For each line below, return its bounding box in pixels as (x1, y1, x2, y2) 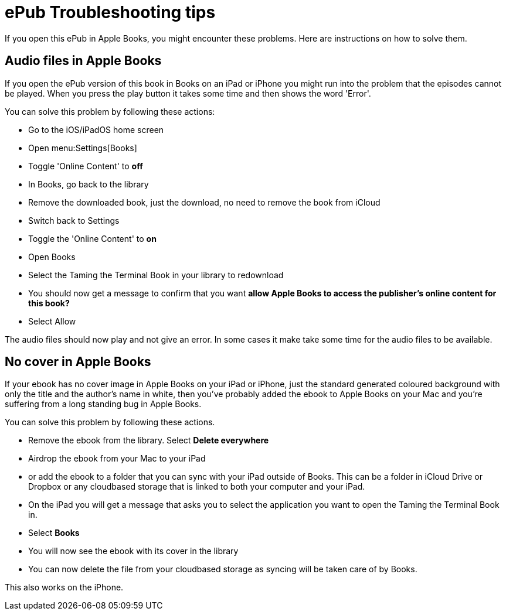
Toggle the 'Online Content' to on (28, 233, 157, 244)
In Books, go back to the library (28, 179, 149, 189)
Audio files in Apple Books (5, 53, 162, 69)
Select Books (28, 528, 80, 538)
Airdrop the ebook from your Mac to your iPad (28, 453, 206, 464)
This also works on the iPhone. (5, 582, 124, 593)
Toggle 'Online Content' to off (28, 160, 143, 171)
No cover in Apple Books (5, 354, 151, 370)
